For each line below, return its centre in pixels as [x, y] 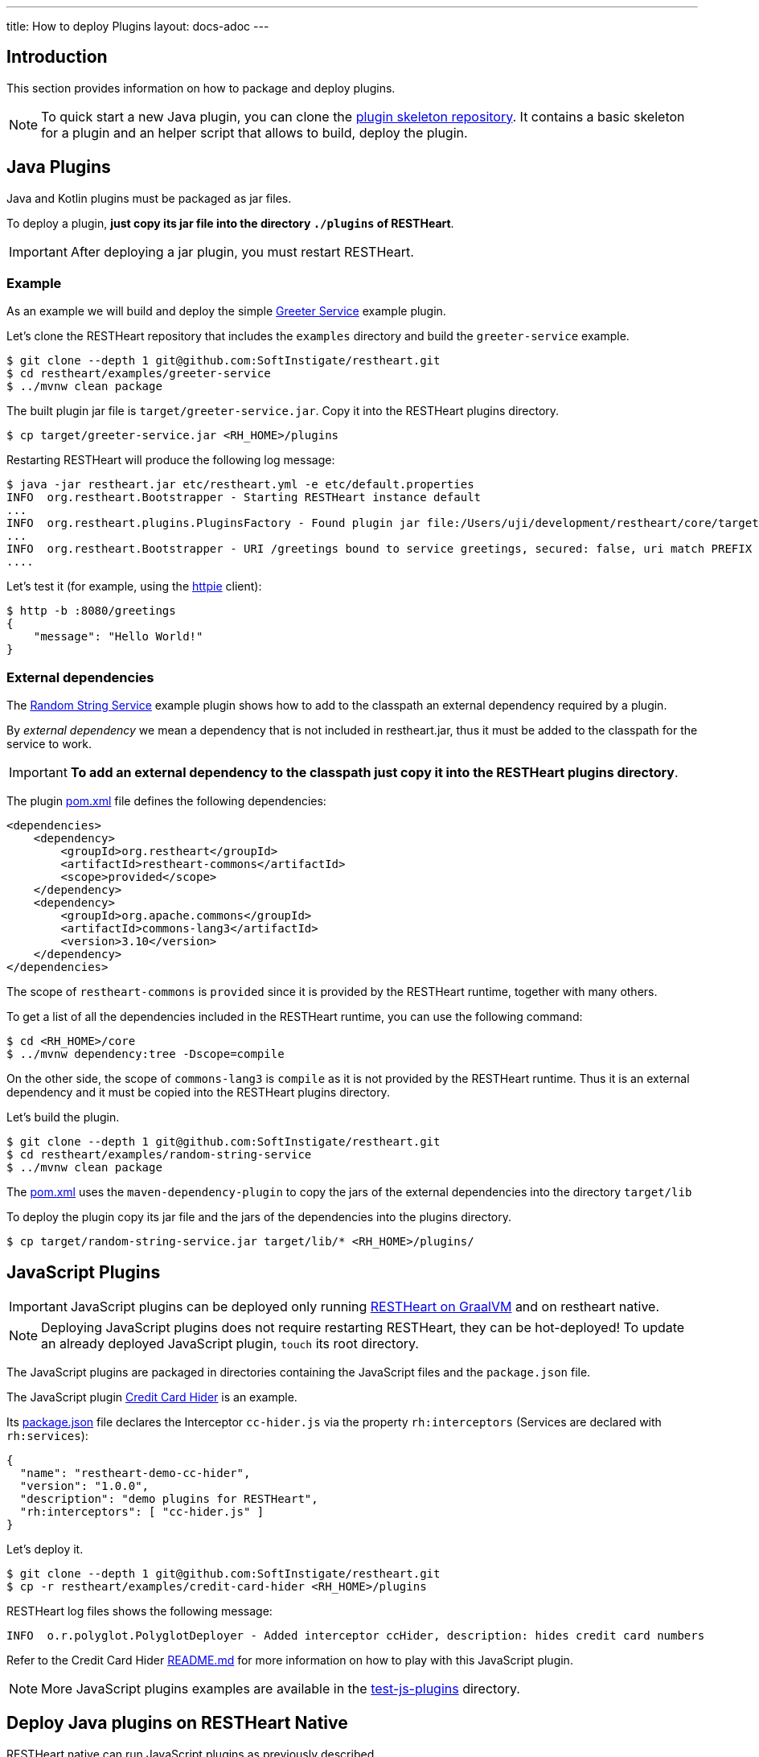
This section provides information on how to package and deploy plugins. [201, 88]
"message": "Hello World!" [118, 637]
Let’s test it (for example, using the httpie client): [134, 586]
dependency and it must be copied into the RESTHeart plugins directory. [198, 1092]
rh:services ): [47, 1436]
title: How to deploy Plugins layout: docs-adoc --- [138, 26]
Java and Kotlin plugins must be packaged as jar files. [149, 198]
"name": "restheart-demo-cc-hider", [135, 1473]
